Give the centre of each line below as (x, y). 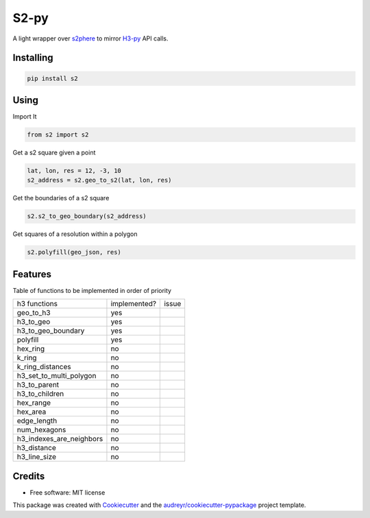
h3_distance (36, 448)
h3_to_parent (38, 385)
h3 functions (37, 304)
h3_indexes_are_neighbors (60, 439)
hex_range (34, 403)
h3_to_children (40, 394)
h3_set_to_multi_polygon (57, 376)
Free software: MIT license (67, 492)
